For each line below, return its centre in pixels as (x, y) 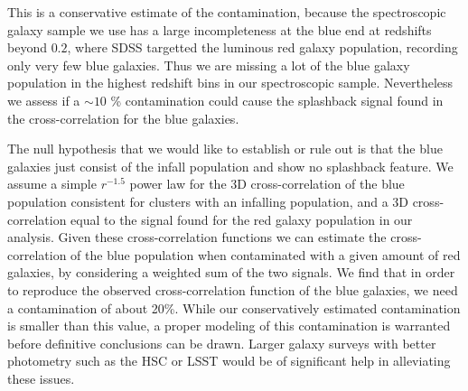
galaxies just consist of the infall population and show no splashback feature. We (230, 166)
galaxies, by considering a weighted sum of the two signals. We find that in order (231, 272)
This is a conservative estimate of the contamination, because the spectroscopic (227, 12)
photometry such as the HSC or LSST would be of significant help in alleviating (229, 361)
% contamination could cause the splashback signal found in (277, 100)
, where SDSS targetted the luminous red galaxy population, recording (262, 47)
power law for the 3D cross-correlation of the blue (267, 184)
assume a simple (52, 184)
